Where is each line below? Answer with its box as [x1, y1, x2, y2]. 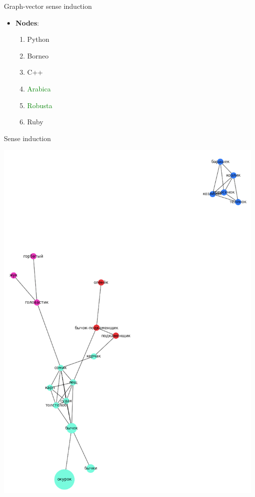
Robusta [27, 100, 52, 110]
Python [27, 34, 50, 44]
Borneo [27, 50, 49, 60]
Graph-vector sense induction [4, 1, 92, 11]
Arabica [27, 83, 51, 93]
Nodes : [15, 17, 39, 28]
